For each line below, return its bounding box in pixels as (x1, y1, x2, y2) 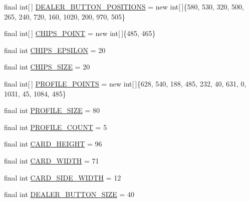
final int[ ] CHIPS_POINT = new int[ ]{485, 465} (4, 28, 156, 38)
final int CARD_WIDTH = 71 (4, 155, 99, 165)
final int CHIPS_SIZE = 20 (4, 61, 90, 72)
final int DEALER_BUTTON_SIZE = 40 (4, 189, 134, 199)
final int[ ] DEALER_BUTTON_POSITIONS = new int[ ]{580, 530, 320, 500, (4, 1, 244, 11)
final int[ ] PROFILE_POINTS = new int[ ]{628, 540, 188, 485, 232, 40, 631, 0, (4, 78, 246, 88)
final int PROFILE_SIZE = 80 (4, 105, 100, 115)
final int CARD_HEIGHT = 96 (4, 138, 102, 149)
